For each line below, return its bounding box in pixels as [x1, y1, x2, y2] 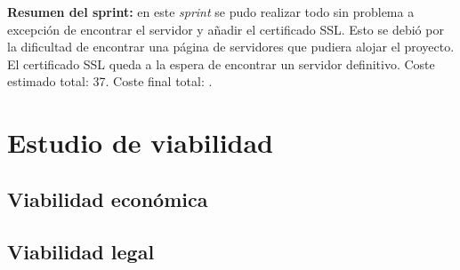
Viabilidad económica [7, 185, 208, 212]
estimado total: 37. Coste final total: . [7, 72, 213, 91]
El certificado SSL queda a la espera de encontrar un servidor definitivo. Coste [7, 54, 435, 73]
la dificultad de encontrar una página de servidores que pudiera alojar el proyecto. [7, 37, 455, 56]
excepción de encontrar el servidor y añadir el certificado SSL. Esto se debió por [7, 20, 444, 38]
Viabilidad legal [7, 237, 155, 265]
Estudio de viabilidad [7, 124, 274, 161]
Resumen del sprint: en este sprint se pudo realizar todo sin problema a [7, 3, 415, 20]
